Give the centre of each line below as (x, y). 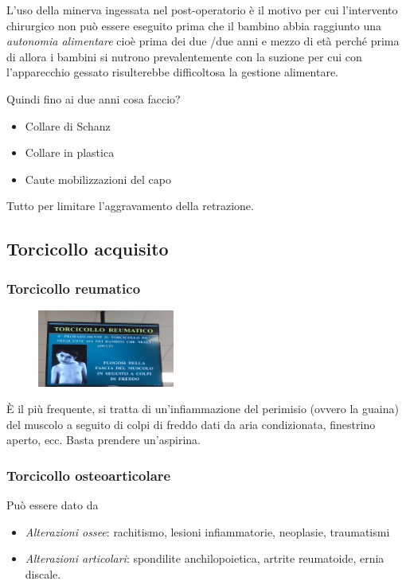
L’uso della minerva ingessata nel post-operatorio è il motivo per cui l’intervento (202, 10)
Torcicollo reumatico (74, 288)
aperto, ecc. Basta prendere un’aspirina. (103, 440)
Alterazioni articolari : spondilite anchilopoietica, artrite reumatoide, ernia (205, 558)
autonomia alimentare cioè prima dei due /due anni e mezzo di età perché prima (203, 41)
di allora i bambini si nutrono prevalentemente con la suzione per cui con (184, 56)
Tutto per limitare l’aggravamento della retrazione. (130, 206)
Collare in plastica (70, 152)
